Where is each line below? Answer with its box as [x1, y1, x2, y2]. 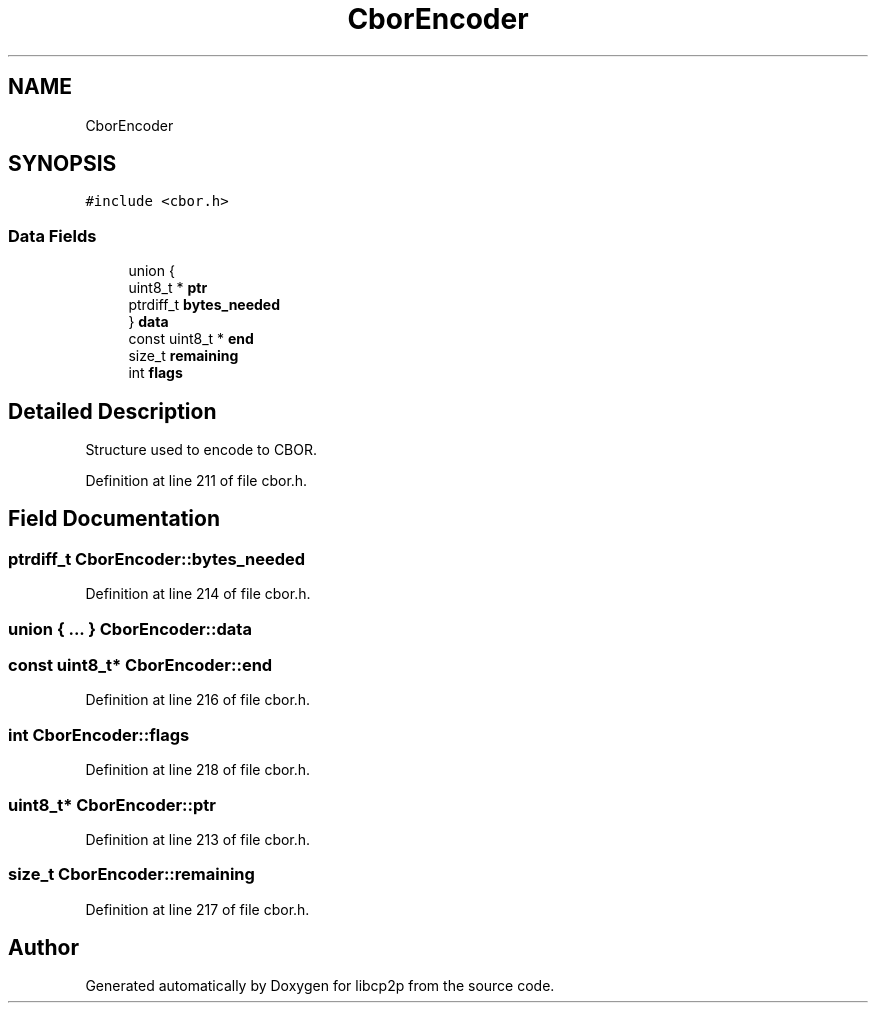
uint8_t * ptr [128, 279, 208, 297]
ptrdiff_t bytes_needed [128, 296, 281, 314]
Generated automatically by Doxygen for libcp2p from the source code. [85, 977, 555, 995]
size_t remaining [128, 347, 239, 365]
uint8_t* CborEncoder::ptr [8, 794, 216, 815]
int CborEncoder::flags [8, 724, 190, 745]
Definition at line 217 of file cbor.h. [85, 900, 310, 918]
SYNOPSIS [8, 151, 117, 177]
